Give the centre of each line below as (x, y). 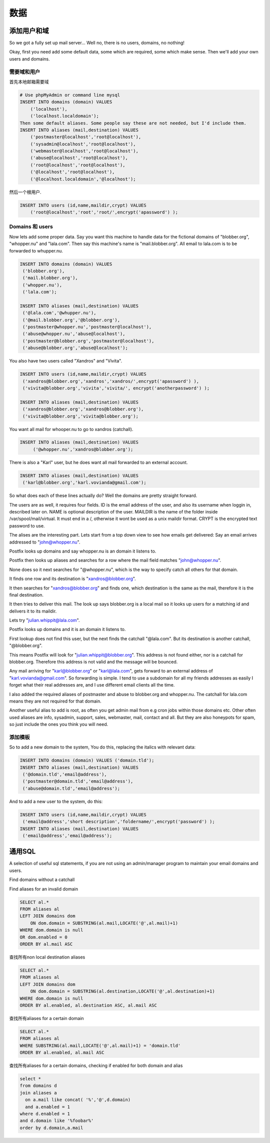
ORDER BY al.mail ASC (46, 944)
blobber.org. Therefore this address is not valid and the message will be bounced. (93, 662)
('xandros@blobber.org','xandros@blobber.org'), (83, 409)
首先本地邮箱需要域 (29, 81)
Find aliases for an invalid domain (44, 889)
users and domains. (29, 59)
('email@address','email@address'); (67, 835)
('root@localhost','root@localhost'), (78, 165)
